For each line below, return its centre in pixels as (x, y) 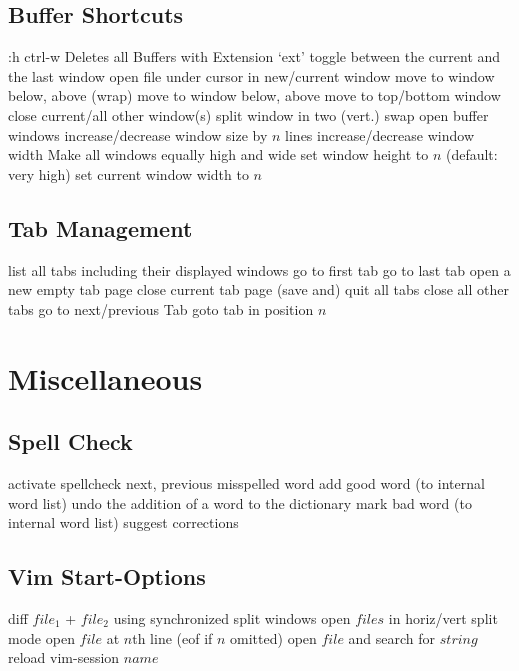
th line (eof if (172, 637)
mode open (41, 637)
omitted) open (273, 637)
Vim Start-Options (107, 576)
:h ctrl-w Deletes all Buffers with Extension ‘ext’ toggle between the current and (254, 56)
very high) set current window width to (128, 173)
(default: (471, 154)
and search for (392, 637)
